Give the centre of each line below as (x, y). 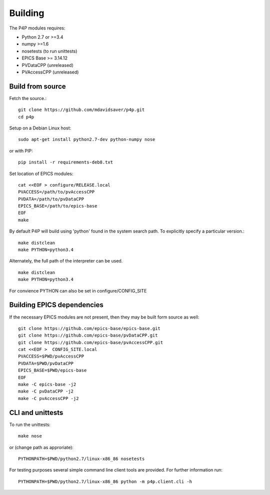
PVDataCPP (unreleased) (47, 65)
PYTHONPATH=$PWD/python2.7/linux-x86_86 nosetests (81, 458)
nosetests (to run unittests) (49, 51)
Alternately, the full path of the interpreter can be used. (66, 261)
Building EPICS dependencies (56, 305)
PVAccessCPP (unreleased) (50, 72)
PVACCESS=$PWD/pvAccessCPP (51, 356)
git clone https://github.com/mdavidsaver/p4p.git (81, 110)
